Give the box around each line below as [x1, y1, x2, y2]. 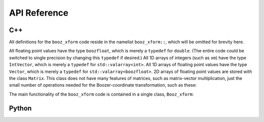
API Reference [9, 7, 68, 18]
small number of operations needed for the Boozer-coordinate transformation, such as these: [9, 82, 197, 88]
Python [9, 104, 32, 112]
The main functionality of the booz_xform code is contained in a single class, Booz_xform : [9, 91, 194, 97]
